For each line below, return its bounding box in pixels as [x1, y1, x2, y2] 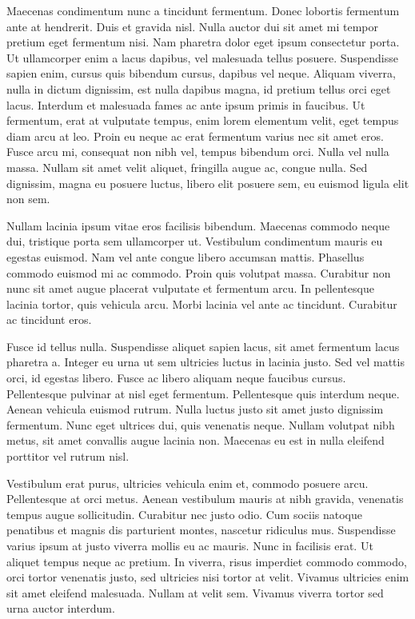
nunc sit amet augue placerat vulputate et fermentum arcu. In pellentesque [6, 280, 374, 297]
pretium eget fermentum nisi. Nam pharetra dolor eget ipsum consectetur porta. [6, 34, 400, 50]
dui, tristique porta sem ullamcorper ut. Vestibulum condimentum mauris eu [6, 233, 383, 250]
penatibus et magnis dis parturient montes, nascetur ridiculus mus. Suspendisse [6, 521, 396, 538]
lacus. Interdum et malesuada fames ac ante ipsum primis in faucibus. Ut [6, 96, 365, 113]
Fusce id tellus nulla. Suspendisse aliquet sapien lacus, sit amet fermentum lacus [6, 337, 400, 354]
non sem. [6, 190, 50, 207]
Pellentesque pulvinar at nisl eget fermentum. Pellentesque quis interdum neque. [6, 385, 400, 401]
